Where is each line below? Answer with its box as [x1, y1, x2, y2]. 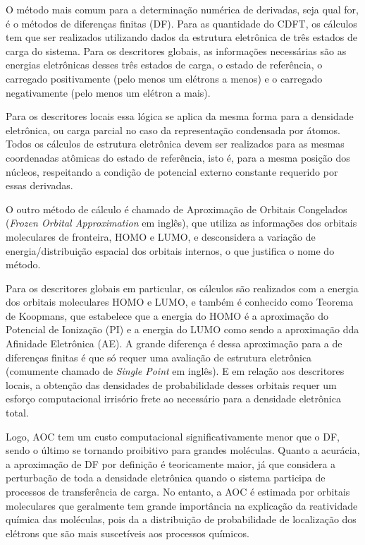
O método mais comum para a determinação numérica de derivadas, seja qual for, [6, 2, 359, 16]
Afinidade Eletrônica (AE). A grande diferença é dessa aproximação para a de [6, 336, 342, 351]
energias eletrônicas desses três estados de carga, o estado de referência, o [6, 57, 323, 72]
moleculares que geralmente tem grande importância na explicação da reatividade [6, 498, 358, 513]
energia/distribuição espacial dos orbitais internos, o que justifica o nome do [6, 243, 335, 258]
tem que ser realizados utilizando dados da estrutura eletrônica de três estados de [6, 30, 357, 44]
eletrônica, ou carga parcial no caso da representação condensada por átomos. [6, 122, 340, 137]
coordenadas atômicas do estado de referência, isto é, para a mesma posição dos [6, 150, 350, 164]
